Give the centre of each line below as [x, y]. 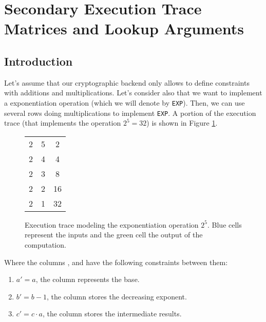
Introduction [39, 61]
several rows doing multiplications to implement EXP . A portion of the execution [130, 113]
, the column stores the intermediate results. [112, 314]
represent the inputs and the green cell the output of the [114, 235]
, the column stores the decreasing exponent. [117, 296]
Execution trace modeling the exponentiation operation [112, 224]
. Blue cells [225, 224]
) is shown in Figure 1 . [182, 123]
